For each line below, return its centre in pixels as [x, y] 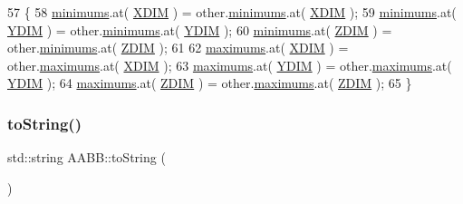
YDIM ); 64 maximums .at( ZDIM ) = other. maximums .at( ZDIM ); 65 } [210, 83]
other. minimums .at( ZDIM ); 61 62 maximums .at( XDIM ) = [178, 48]
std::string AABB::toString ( [87, 157]
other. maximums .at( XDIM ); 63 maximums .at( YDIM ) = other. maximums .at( [230, 65]
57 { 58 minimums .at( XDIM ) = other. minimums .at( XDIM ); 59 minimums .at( [232, 12]
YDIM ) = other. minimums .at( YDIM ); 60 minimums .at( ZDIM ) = [200, 29]
